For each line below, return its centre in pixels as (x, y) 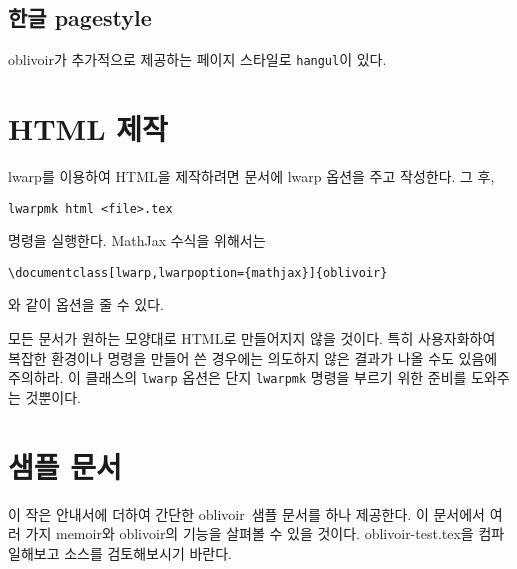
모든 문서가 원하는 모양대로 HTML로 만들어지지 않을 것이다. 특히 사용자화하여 (252, 338)
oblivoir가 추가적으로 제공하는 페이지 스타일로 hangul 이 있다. (197, 59)
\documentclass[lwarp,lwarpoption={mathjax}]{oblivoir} (198, 272)
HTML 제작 (88, 128)
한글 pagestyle (80, 17)
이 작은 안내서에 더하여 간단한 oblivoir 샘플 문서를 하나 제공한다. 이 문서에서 (246, 513)
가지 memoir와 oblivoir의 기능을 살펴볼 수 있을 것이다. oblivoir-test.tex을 (249, 533)
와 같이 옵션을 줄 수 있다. (86, 304)
